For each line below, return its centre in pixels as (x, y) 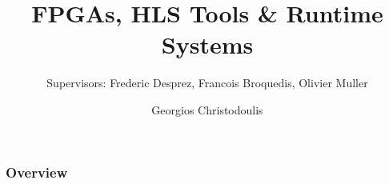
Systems (207, 44)
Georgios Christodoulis (207, 109)
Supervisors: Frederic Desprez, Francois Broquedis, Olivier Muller (207, 83)
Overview (37, 172)
